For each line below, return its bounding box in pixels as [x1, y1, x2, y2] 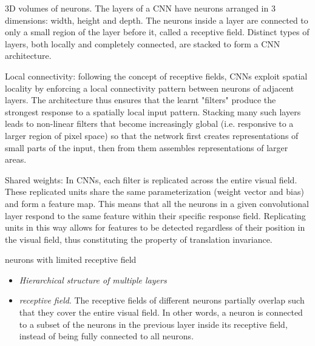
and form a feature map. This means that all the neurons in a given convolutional [5, 197, 309, 209]
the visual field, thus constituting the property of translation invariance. [5, 232, 273, 245]
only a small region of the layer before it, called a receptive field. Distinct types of [5, 25, 310, 38]
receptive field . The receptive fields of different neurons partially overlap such [19, 294, 305, 307]
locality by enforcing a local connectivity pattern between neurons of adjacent [5, 81, 294, 94]
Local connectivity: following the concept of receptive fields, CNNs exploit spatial [5, 69, 308, 82]
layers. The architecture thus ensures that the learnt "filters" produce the [5, 93, 276, 106]
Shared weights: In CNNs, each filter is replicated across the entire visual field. [5, 173, 297, 186]
